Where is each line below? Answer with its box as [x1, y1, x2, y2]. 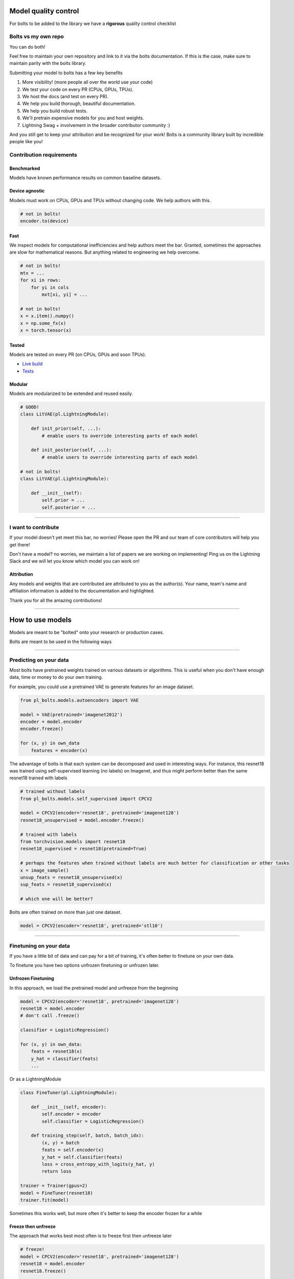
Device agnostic [9, 188, 45, 194]
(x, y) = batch [41, 1140, 80, 1145]
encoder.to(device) [20, 218, 69, 224]
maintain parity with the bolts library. [9, 60, 87, 67]
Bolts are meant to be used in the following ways [9, 638, 112, 645]
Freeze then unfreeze [9, 1223, 56, 1229]
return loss [41, 1168, 71, 1174]
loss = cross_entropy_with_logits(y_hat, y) [41, 1161, 155, 1167]
